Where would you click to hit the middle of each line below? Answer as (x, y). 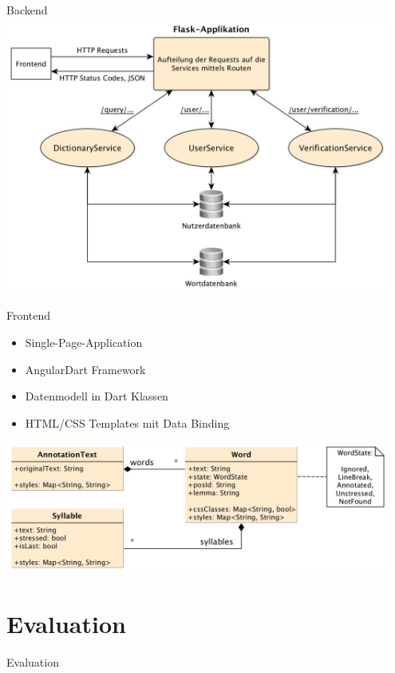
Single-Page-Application (84, 342)
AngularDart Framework (85, 369)
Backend (27, 10)
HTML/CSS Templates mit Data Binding (127, 422)
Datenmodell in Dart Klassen (97, 396)
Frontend (29, 315)
